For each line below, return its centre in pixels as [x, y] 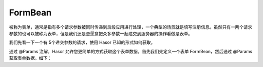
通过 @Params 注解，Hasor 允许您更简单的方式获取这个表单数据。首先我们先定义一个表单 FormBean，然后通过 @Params [131, 51]
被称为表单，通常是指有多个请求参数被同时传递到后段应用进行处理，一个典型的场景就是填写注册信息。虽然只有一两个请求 [131, 27]
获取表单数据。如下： [30, 58]
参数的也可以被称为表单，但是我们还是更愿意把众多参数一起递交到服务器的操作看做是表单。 [101, 33]
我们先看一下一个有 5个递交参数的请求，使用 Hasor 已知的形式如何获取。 [82, 42]
